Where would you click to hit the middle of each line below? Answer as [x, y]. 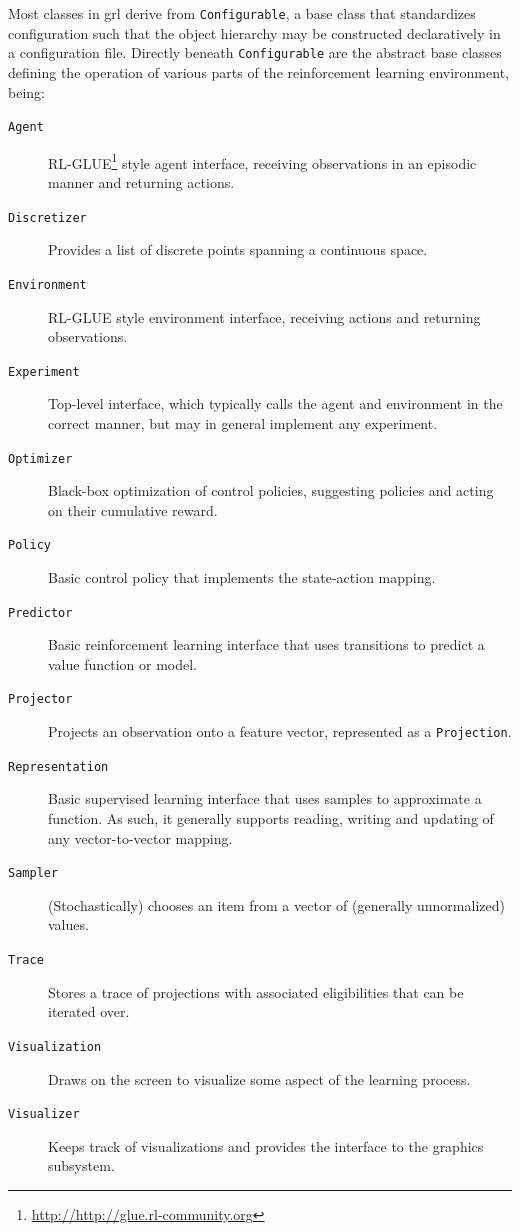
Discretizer [47, 217]
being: [26, 91]
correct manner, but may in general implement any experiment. [243, 422]
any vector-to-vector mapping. [140, 837]
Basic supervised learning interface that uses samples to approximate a [265, 798]
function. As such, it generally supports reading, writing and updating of [271, 818]
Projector [40, 699]
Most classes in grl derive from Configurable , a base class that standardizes [242, 13]
